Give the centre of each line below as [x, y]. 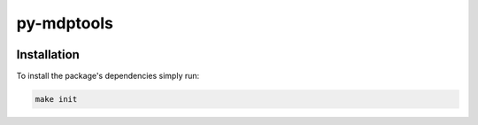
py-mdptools [65, 23]
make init [56, 99]
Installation [48, 55]
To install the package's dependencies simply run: [108, 76]
